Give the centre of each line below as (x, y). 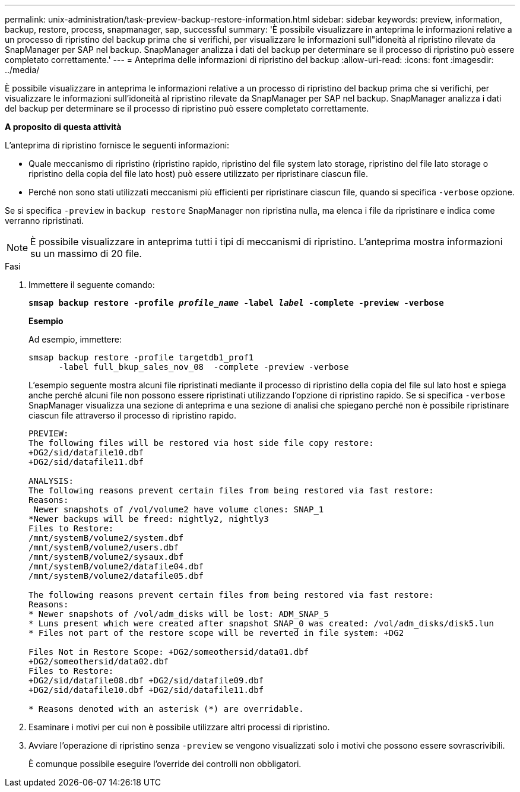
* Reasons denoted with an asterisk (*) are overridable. (166, 709)
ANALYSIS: (51, 481)
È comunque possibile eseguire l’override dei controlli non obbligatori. (165, 764)
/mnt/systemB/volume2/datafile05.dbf (116, 576)
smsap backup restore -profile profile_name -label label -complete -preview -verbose (236, 303)
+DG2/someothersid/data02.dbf (99, 661)
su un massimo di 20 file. (86, 254)
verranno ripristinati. (44, 221)
